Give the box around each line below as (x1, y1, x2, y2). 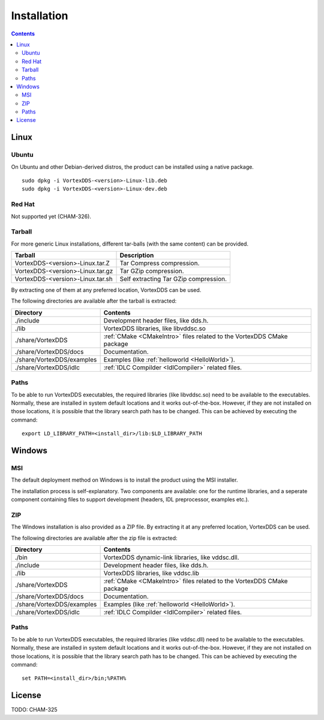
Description (119, 251, 154, 259)
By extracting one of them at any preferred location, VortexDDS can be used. (11, 286, 202, 294)
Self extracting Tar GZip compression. (119, 275, 227, 283)
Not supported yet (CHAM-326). (11, 213, 91, 220)
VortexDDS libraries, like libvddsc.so (103, 324, 206, 333)
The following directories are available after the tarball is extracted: (11, 297, 177, 304)
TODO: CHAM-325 (11, 706, 58, 713)
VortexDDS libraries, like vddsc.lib (103, 569, 199, 578)
